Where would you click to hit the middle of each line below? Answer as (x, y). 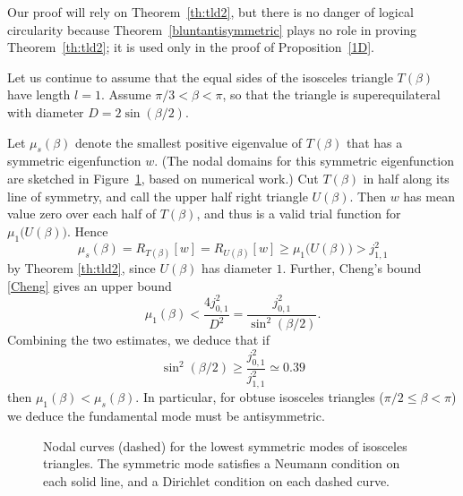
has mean (429, 196)
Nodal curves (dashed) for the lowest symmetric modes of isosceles (225, 445)
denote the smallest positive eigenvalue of (188, 142)
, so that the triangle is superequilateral (331, 94)
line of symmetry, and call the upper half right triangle (158, 196)
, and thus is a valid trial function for (299, 214)
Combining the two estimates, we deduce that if (138, 340)
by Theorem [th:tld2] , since (81, 268)
